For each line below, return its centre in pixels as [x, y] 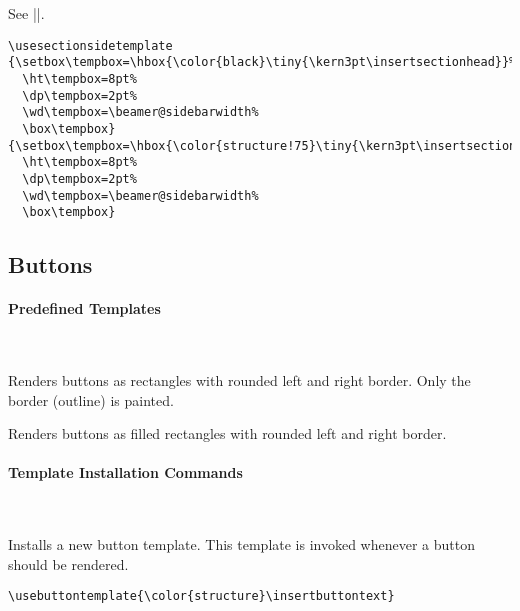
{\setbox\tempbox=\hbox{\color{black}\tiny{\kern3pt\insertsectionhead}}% [262, 62]
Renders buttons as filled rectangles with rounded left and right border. [227, 433]
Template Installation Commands [125, 472]
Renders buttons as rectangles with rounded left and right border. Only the [239, 379]
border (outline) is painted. [91, 399]
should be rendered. [68, 563]
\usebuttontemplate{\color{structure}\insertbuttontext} [201, 596]
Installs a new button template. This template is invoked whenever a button [241, 544]
